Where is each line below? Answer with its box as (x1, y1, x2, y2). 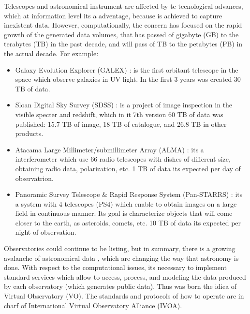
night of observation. (15, 227, 76, 237)
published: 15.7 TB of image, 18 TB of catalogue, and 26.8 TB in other (15, 119, 227, 129)
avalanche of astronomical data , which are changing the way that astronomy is (4, 253, 239, 263)
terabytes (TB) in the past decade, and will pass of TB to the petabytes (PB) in (4, 39, 243, 49)
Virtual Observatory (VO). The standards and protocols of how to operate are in (4, 291, 244, 301)
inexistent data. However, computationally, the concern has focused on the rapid (4, 20, 242, 30)
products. (15, 128, 44, 138)
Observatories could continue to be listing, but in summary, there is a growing (4, 243, 235, 254)
